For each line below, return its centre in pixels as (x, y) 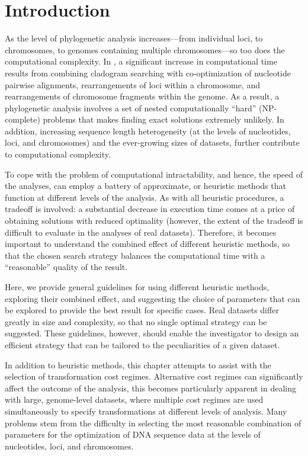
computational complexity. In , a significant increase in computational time (141, 61)
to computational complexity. (58, 154)
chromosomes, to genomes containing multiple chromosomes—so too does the (145, 49)
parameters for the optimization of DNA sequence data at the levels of (133, 434)
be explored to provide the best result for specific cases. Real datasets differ (142, 310)
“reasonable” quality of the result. (66, 267)
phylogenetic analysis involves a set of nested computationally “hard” (131, 107)
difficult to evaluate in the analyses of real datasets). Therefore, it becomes (141, 232)
